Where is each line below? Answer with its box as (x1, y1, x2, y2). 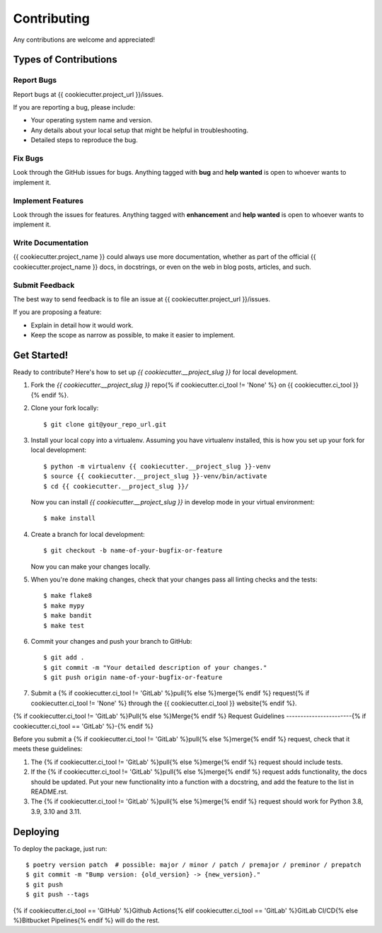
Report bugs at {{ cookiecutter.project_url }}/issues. (13, 90, 164, 98)
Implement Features (13, 195, 84, 205)
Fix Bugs (13, 153, 44, 163)
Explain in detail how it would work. (30, 320, 134, 329)
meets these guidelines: (13, 745, 83, 753)
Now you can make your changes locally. (30, 562, 151, 571)
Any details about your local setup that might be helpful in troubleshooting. (30, 126, 249, 134)
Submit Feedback (13, 280, 75, 290)
